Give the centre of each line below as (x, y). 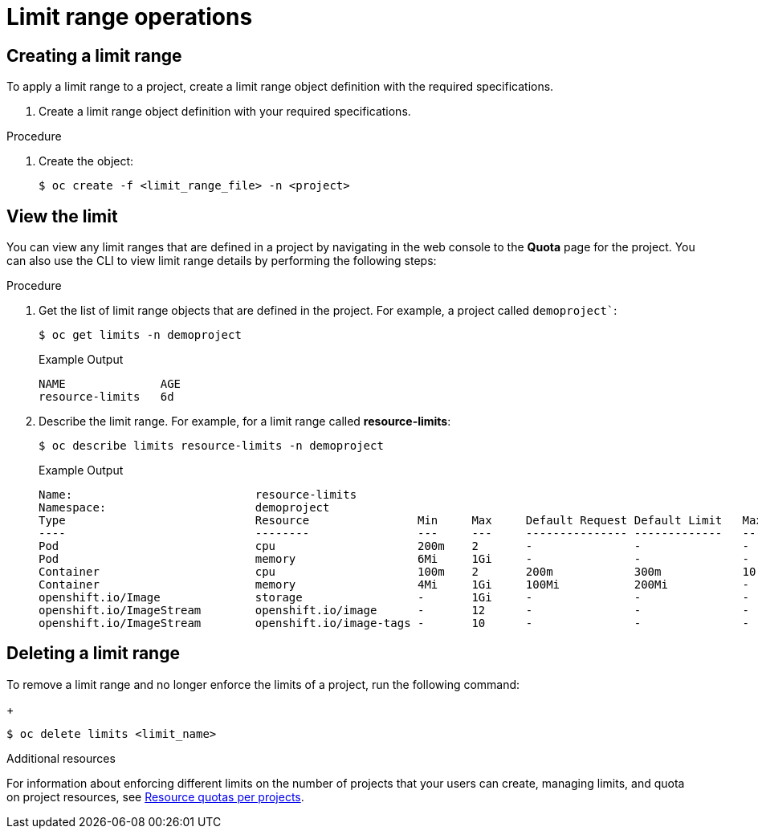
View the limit (62, 216)
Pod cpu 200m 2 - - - (394, 546)
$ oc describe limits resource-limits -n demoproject (211, 446)
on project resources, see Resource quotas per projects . (155, 796)
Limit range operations (130, 17)
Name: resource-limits (198, 495)
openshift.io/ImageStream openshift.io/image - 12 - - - (394, 611)
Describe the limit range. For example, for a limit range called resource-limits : (245, 422)
